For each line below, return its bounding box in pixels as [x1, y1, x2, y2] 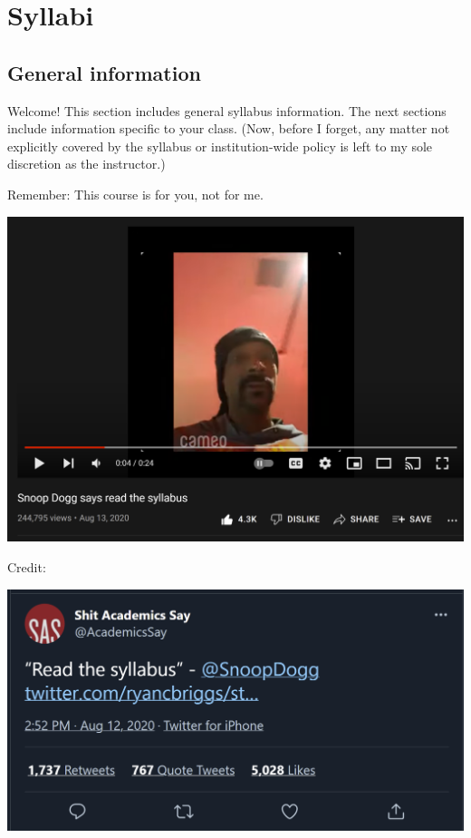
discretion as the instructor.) [7, 154, 166, 173]
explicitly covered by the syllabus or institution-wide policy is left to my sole [7, 136, 433, 155]
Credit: [7, 557, 46, 576]
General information [7, 58, 201, 86]
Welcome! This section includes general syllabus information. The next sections [7, 101, 447, 120]
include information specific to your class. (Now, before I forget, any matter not [7, 119, 450, 138]
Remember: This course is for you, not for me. [7, 184, 264, 203]
